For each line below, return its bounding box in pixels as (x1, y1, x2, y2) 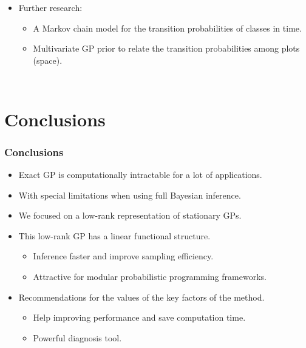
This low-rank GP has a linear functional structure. (18, 229, 211, 242)
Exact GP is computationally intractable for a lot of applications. (18, 168, 262, 180)
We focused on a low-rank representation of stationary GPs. (18, 209, 242, 222)
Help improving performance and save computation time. (33, 311, 246, 324)
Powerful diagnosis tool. (33, 331, 122, 344)
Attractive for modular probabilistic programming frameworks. (33, 270, 267, 282)
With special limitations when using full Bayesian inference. (18, 188, 241, 201)
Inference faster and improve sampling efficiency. (33, 250, 214, 262)
